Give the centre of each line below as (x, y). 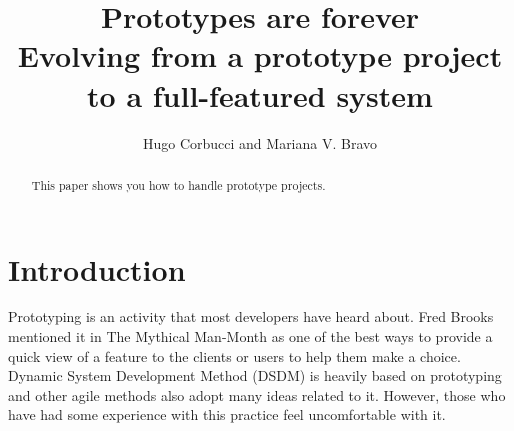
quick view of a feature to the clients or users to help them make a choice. (234, 355)
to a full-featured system (260, 94)
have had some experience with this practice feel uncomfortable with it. (227, 414)
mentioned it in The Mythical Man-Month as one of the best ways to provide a (250, 336)
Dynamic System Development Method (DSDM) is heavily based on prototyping (255, 375)
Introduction (97, 268)
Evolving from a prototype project (260, 55)
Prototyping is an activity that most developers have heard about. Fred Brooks (251, 316)
